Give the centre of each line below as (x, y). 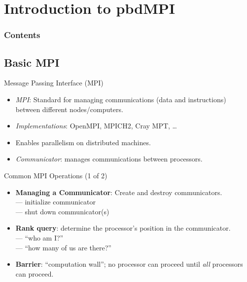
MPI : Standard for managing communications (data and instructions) (121, 100)
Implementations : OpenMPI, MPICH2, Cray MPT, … (96, 126)
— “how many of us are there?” (63, 247)
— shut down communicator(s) (62, 211)
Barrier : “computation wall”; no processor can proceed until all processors (129, 264)
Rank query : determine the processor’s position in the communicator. (123, 228)
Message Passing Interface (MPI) (54, 83)
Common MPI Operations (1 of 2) (56, 175)
